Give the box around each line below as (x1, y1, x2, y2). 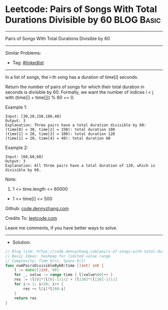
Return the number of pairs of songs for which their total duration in (5, 84, 145, 90)
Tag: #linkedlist (12, 59, 44, 66)
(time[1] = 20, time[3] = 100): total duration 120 (5, 131, 115, 136)
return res (14, 295, 37, 300)
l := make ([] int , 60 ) (14, 267, 59, 273)
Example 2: (5, 144, 28, 150)
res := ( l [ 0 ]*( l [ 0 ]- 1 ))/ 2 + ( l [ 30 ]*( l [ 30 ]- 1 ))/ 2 (14, 277, 117, 282)
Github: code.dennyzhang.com (5, 205, 69, 211)
